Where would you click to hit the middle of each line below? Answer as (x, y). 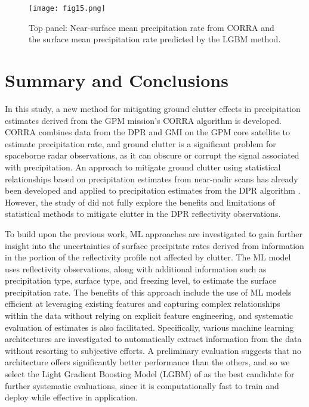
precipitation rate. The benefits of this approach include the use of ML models (148, 292)
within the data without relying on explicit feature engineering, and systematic (149, 316)
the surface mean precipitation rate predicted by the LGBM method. (155, 39)
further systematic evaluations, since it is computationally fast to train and (142, 385)
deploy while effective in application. (71, 397)
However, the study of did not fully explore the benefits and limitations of (140, 202)
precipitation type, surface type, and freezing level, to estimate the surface (140, 280)
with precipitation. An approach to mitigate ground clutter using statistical (143, 167)
